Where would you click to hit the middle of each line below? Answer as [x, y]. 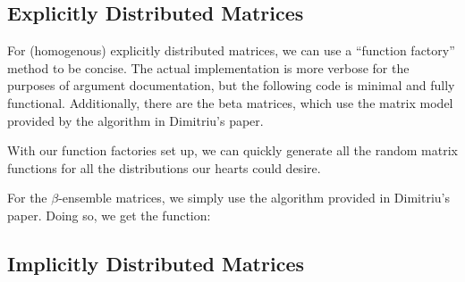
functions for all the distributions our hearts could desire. [164, 167]
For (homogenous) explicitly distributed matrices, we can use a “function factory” [231, 50]
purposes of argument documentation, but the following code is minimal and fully [231, 85]
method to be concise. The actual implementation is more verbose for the [208, 67]
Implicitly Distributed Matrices [156, 263]
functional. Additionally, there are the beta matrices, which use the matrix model [230, 102]
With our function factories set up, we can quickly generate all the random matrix [232, 150]
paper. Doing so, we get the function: [109, 215]
